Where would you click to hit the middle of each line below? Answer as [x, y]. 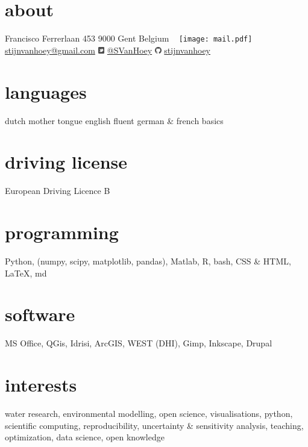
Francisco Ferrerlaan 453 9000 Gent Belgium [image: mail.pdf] [129, 38]
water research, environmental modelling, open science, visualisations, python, [149, 413]
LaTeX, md [26, 273]
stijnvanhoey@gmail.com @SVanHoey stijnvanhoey [108, 50]
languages [46, 91]
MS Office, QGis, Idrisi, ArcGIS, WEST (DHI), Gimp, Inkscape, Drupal [139, 343]
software [40, 314]
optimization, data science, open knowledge [85, 437]
